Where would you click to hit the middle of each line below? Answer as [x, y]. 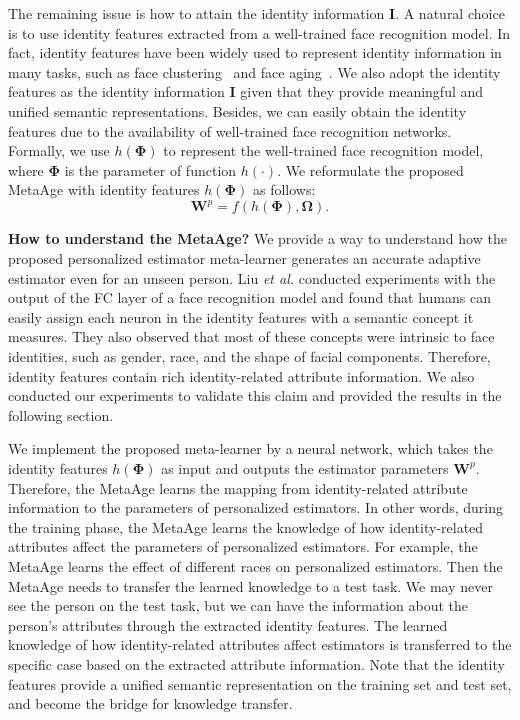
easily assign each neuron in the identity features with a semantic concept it [241, 316]
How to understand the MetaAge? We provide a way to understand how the [257, 238]
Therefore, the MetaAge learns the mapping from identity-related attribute [238, 487]
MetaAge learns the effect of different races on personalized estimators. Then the [255, 565]
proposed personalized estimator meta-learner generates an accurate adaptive [244, 258]
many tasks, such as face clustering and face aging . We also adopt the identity [254, 71]
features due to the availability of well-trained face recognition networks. [230, 130]
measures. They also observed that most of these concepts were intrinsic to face [251, 336]
